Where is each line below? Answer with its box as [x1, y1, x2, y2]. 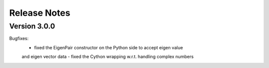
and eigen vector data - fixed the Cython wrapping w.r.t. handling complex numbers [21, 54, 194, 60]
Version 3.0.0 [9, 22, 55, 31]
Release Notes [9, 7, 71, 18]
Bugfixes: [9, 35, 29, 41]
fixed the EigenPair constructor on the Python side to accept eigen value [34, 44, 183, 50]
